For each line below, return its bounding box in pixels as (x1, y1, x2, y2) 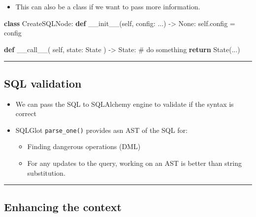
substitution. (27, 167, 65, 178)
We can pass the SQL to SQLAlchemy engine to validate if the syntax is (15, 98, 234, 109)
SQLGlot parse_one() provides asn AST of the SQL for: (15, 124, 188, 135)
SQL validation (4, 75, 82, 91)
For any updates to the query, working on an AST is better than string (27, 158, 242, 168)
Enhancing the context (4, 199, 122, 214)
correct (15, 108, 36, 119)
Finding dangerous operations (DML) (27, 141, 141, 152)
